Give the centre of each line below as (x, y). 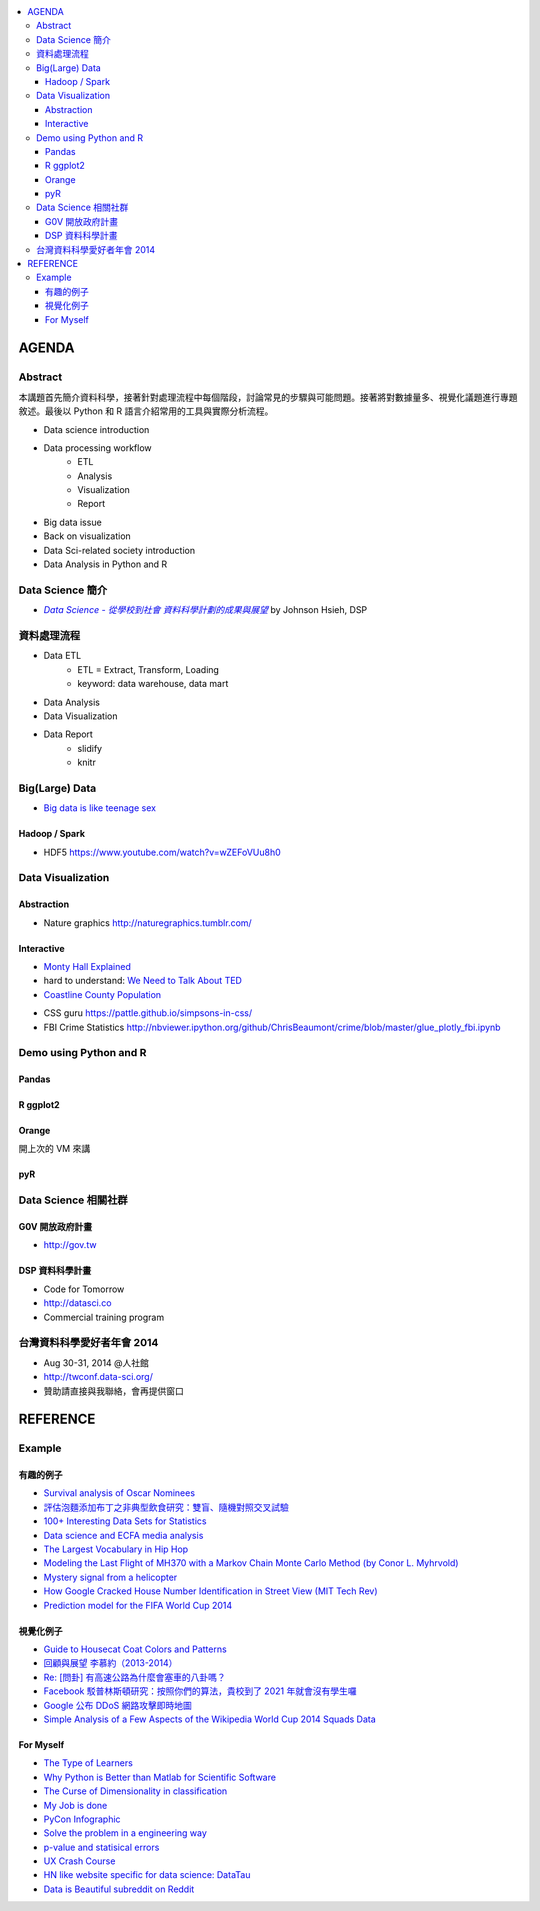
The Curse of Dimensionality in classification (135, 1791)
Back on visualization (87, 536)
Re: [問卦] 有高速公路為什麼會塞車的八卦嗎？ (135, 1677)
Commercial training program (104, 1317)
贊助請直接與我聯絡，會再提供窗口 (113, 1391)
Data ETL (62, 656)
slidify (90, 748)
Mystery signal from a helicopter (110, 1577)
